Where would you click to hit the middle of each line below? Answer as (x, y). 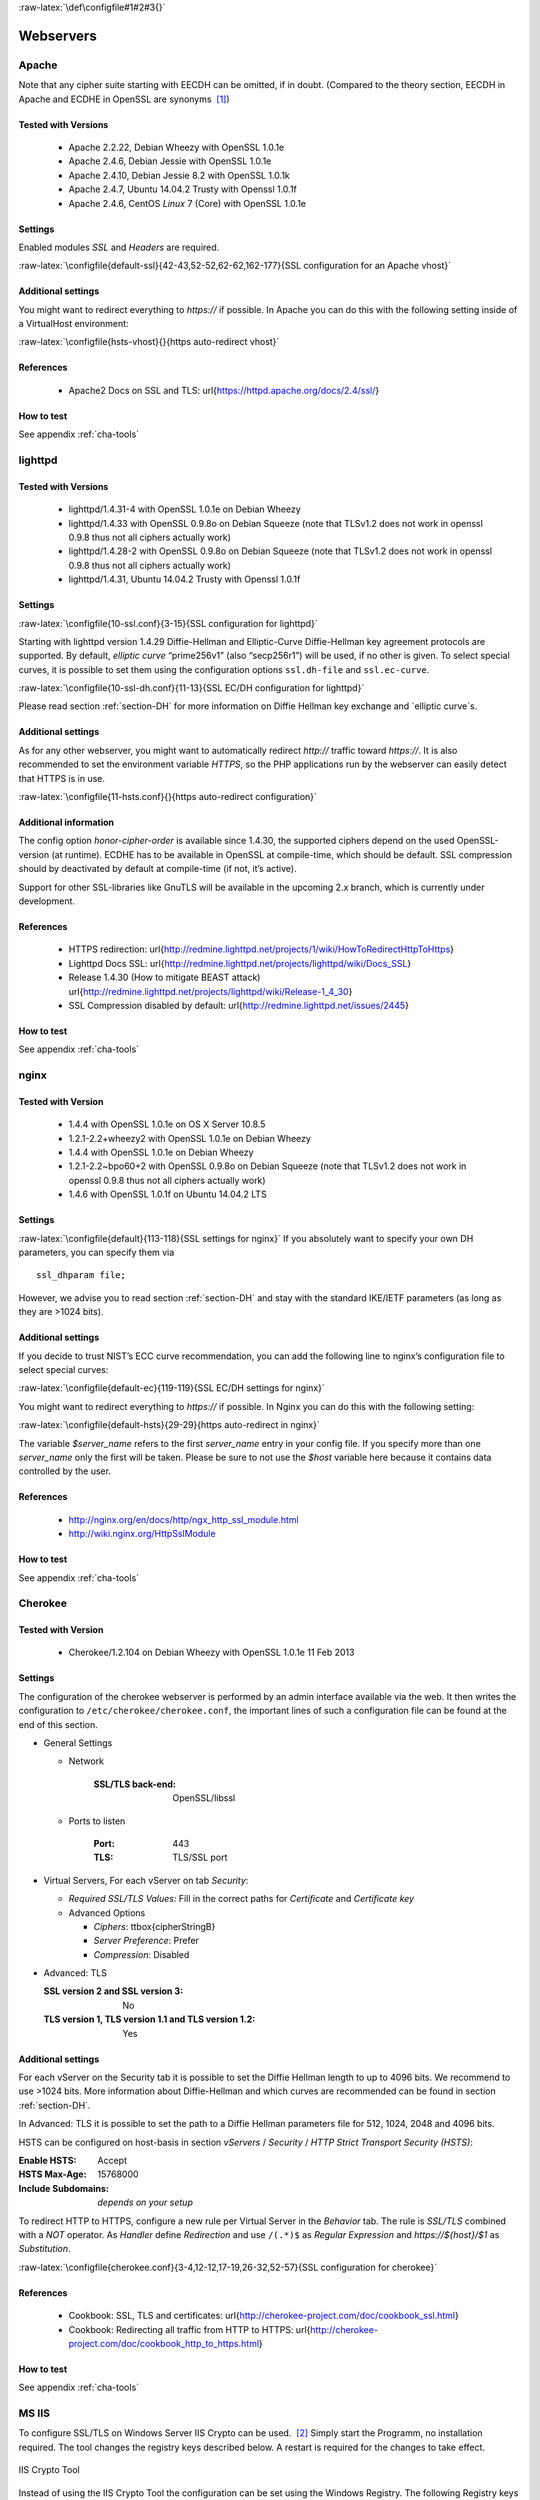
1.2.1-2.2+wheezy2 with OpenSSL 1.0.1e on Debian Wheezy (190, 1138)
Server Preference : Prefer (146, 1941)
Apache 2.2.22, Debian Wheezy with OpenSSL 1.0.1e (176, 147)
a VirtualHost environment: (73, 324)
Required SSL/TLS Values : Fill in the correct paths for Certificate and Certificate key (241, 1899)
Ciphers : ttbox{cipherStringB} (154, 1926)
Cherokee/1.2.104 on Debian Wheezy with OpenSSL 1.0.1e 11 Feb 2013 (211, 1652)
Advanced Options (107, 1912)
